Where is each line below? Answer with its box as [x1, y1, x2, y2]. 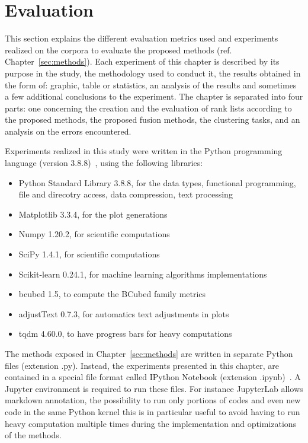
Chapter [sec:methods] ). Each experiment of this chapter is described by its [5, 55, 280, 68]
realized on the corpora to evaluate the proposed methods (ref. [5, 43, 232, 56]
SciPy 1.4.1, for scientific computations [18, 248, 160, 260]
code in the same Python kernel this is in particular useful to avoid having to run [5, 405, 300, 417]
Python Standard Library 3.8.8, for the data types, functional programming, [18, 176, 296, 189]
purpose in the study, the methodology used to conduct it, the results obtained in [5, 66, 301, 79]
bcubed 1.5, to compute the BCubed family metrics [18, 288, 206, 300]
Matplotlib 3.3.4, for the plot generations [18, 208, 168, 220]
